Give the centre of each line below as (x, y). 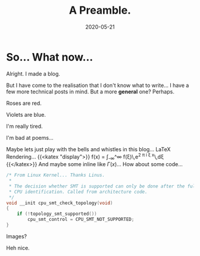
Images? (17, 236)
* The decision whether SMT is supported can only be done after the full (103, 186)
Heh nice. (18, 248)
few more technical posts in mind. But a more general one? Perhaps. (90, 91)
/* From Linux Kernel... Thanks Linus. (56, 175)
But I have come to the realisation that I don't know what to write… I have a (98, 85)
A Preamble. (100, 10)
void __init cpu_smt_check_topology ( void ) (60, 203)
